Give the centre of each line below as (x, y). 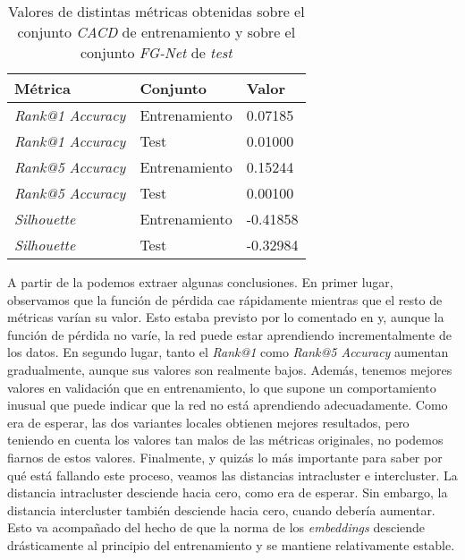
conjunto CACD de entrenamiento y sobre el (156, 32)
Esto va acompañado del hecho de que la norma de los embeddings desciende (216, 527)
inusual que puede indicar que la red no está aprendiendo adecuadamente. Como (228, 405)
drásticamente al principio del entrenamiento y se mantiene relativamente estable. (231, 544)
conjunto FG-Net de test (156, 52)
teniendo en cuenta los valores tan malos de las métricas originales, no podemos (225, 440)
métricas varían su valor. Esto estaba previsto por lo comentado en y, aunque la (226, 317)
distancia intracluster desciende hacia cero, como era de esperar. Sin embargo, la (228, 492)
